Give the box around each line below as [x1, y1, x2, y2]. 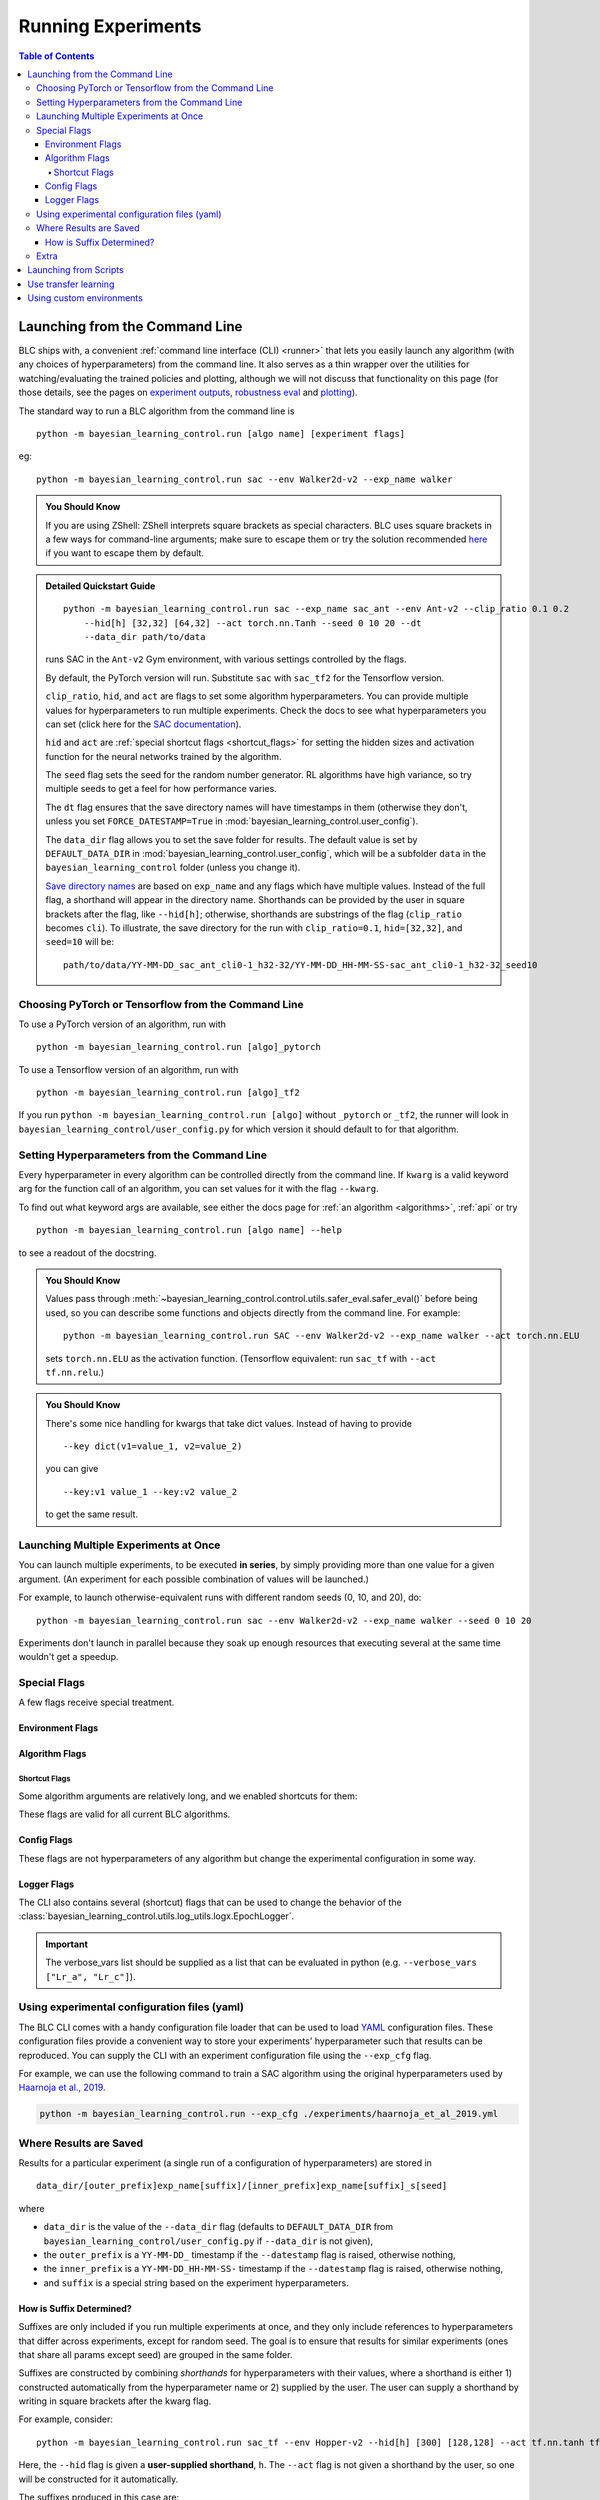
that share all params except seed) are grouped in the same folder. [18, 2348, 293, 2360]
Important [45, 1938, 89, 1950]
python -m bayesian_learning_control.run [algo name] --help [36, 1225, 342, 1236]
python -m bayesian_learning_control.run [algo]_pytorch [36, 1041, 322, 1053]
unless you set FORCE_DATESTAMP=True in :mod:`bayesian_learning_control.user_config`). [45, 815, 419, 827]
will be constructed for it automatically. [18, 2473, 179, 2485]
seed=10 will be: [45, 936, 115, 948]
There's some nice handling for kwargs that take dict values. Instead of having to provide [45, 1417, 412, 1429]
